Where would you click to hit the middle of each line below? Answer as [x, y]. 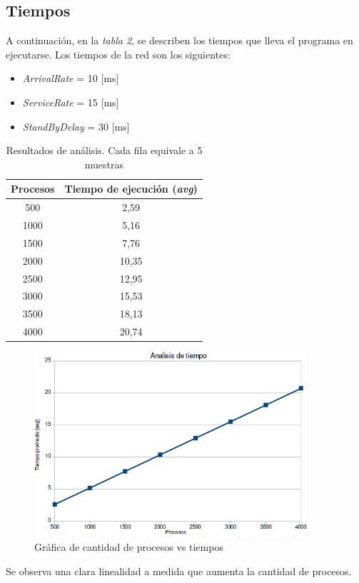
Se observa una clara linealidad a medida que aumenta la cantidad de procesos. [179, 571]
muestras [104, 164]
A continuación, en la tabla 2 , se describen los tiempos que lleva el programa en [179, 40]
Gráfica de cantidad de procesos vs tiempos [129, 547]
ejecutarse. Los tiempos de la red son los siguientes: [118, 54]
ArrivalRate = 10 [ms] [71, 78]
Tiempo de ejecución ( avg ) [131, 189]
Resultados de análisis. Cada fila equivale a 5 [104, 150]
